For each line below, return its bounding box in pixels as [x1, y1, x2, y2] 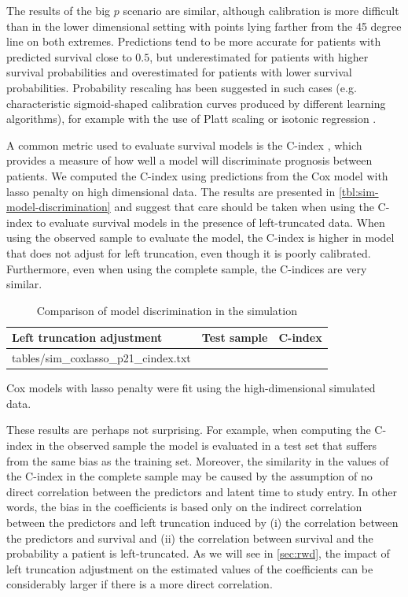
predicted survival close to [6, 48, 132, 65]
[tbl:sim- [338, 183, 379, 199]
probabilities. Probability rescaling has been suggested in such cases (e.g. [6, 79, 357, 95]
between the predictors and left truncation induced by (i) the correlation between [6, 514, 399, 530]
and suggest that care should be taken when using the [114, 198, 374, 215]
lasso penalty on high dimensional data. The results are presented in [6, 183, 336, 199]
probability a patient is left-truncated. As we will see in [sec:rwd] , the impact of [6, 545, 390, 562]
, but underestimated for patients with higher [149, 48, 369, 65]
